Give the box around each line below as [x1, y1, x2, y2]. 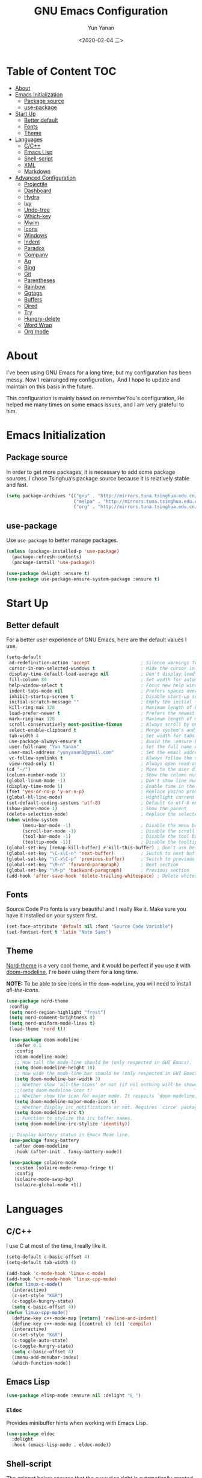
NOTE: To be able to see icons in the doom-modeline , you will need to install [6, 980, 191, 987]
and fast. [6, 481, 28, 488]
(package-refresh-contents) [11, 553, 82, 560]
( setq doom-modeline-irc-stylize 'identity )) [14, 1121, 130, 1127]
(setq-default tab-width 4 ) [6, 1259, 77, 1265]
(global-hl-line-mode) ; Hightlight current [6, 794, 195, 800]
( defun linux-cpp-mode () [6, 1309, 69, 1315]
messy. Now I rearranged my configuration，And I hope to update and [6, 376, 180, 383]
